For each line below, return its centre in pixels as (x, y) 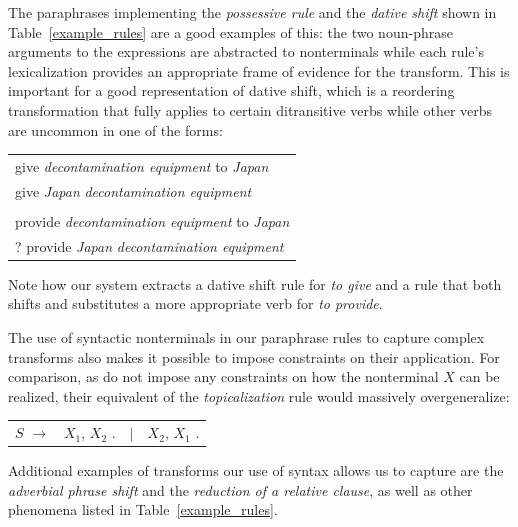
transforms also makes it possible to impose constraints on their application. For (254, 356)
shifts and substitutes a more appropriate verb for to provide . (195, 303)
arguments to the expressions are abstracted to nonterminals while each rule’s (246, 51)
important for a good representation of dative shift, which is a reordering (231, 90)
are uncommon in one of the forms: (115, 129)
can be (479, 376)
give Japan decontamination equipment (133, 190)
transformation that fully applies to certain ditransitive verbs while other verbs (250, 109)
